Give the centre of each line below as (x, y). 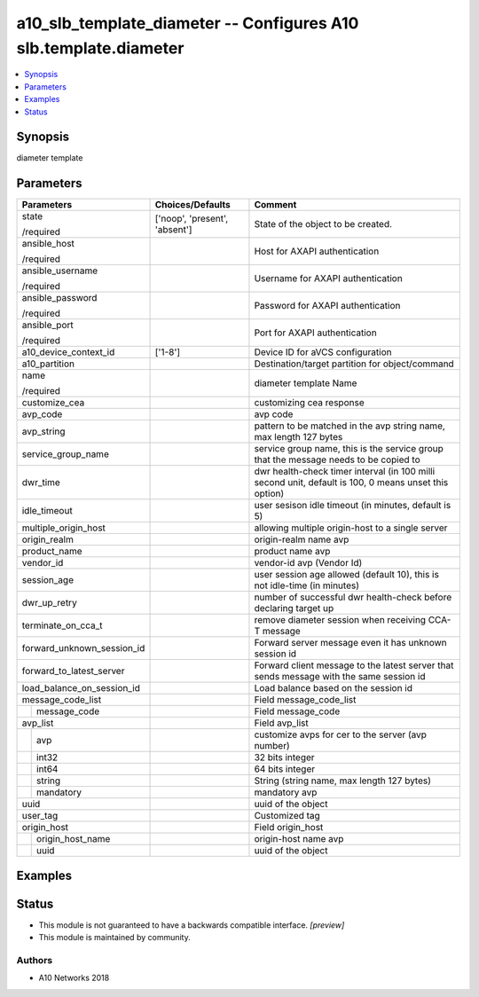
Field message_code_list (305, 700)
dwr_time (41, 483)
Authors (35, 961)
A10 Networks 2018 (74, 978)
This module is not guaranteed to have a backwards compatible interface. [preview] (192, 925)
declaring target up (294, 608)
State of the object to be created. (323, 224)
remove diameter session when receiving (340, 620)
